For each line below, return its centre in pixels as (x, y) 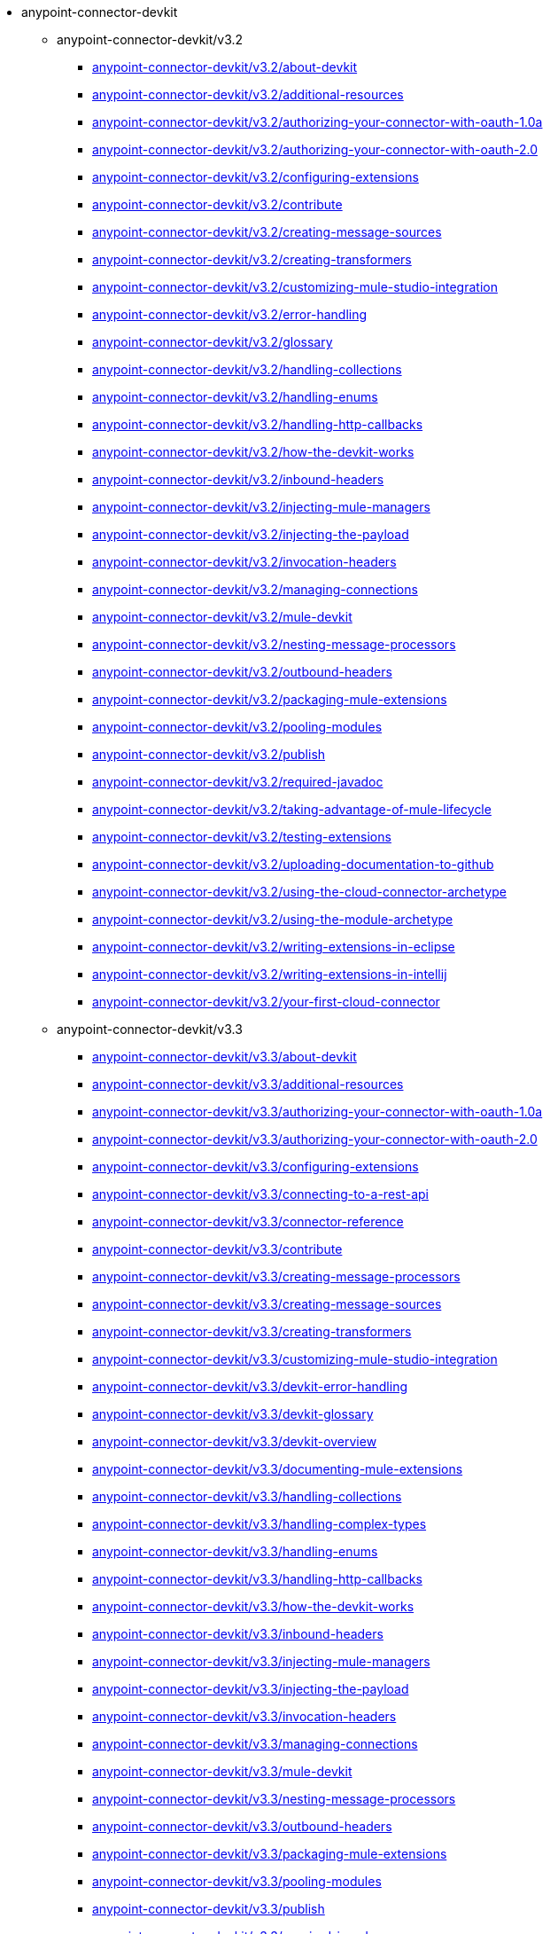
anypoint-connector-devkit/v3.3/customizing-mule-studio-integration (295, 1359)
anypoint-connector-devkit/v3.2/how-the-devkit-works (253, 452)
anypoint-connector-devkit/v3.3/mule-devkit (222, 1771)
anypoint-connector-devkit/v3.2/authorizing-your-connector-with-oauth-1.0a (318, 122)
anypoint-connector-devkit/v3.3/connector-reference (248, 1221)
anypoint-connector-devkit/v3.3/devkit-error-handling (250, 1386)
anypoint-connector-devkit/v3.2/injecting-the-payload (251, 534)
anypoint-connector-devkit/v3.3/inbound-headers (238, 1634)
